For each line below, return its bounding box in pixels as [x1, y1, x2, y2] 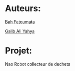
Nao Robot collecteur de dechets [5, 61, 71, 67]
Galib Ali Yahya [5, 28, 35, 34]
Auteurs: [5, 3, 41, 14]
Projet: [5, 45, 32, 56]
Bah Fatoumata [5, 19, 35, 25]
